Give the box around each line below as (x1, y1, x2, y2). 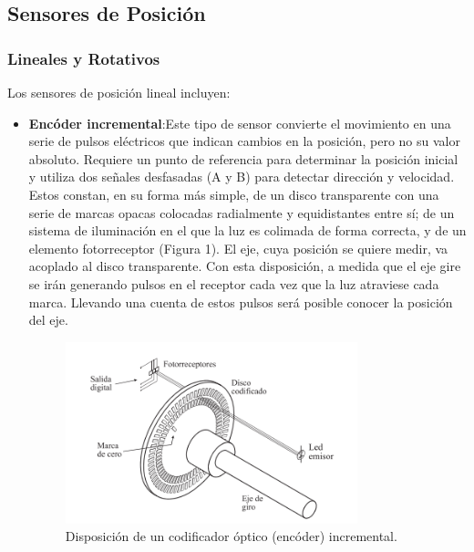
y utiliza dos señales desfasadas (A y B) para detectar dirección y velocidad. (28, 167, 455, 186)
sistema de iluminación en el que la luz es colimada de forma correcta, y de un (28, 221, 467, 240)
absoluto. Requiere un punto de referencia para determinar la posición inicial (28, 149, 459, 168)
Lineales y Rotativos (7, 47, 160, 69)
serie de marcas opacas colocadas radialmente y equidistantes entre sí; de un (28, 203, 455, 222)
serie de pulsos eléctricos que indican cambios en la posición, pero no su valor (28, 131, 460, 151)
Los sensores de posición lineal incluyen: (7, 83, 231, 101)
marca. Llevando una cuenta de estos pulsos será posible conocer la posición (28, 292, 453, 311)
